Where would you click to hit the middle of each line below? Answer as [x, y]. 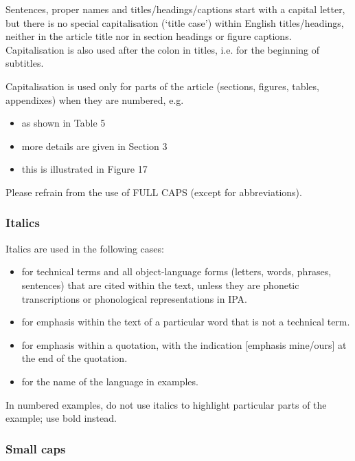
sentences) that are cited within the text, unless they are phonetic [160, 285]
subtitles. [25, 63]
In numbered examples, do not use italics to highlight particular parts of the [166, 404]
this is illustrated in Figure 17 [84, 169]
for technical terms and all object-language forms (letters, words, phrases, [176, 271]
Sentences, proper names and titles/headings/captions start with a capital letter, [175, 9]
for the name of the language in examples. [110, 381]
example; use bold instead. [61, 418]
